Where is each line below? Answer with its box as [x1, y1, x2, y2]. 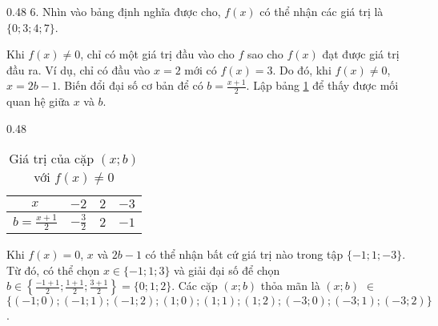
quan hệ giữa [6, 93, 70, 110]
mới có [184, 61, 217, 78]
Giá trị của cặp [9, 149, 94, 168]
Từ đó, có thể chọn [6, 261, 100, 278]
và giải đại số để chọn [174, 261, 280, 278]
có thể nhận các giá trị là [259, 3, 384, 19]
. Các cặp [171, 277, 218, 294]
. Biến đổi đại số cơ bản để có [57, 77, 203, 94]
